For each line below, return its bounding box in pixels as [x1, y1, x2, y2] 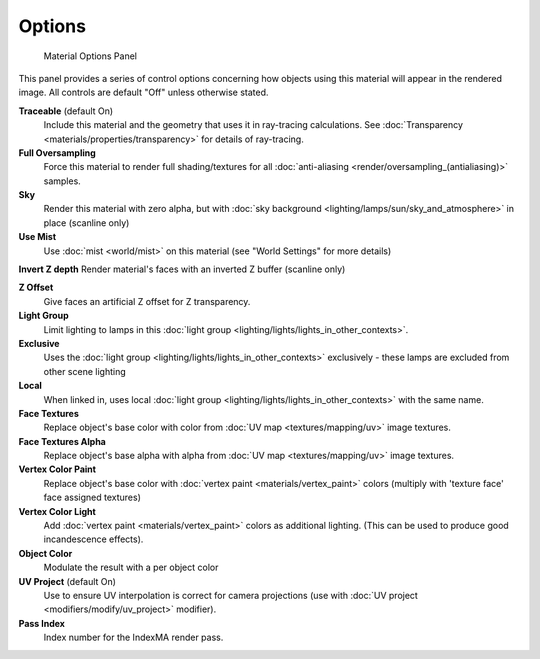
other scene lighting [43, 365, 127, 377]
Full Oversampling [18, 146, 97, 159]
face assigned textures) [43, 491, 142, 504]
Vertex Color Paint [18, 463, 97, 475]
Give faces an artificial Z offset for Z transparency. [43, 295, 251, 307]
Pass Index [18, 617, 65, 629]
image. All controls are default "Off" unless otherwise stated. [18, 86, 269, 99]
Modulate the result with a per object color [43, 561, 219, 574]
